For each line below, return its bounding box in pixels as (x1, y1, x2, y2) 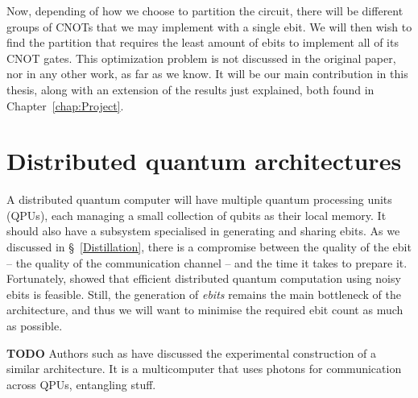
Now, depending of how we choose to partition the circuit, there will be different (6, 2, 404, 19)
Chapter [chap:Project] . (6, 97, 124, 114)
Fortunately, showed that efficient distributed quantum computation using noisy (6, 270, 401, 287)
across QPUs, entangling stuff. (6, 375, 156, 392)
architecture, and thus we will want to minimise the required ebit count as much (6, 301, 404, 318)
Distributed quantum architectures (6, 144, 402, 177)
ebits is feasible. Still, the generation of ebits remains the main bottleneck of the (6, 285, 401, 302)
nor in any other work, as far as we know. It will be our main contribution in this (6, 65, 408, 82)
